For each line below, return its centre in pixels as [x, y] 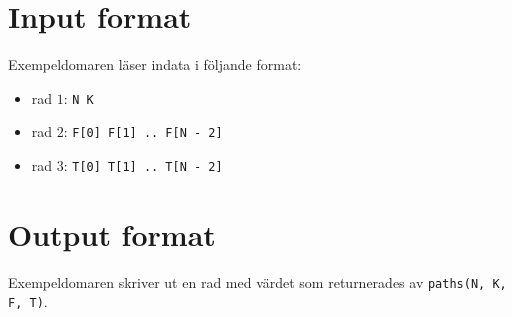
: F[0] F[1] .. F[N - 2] [143, 131]
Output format [112, 233]
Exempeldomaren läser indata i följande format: [155, 64]
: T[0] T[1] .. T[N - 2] [143, 165]
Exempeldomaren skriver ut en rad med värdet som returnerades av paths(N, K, [257, 281]
